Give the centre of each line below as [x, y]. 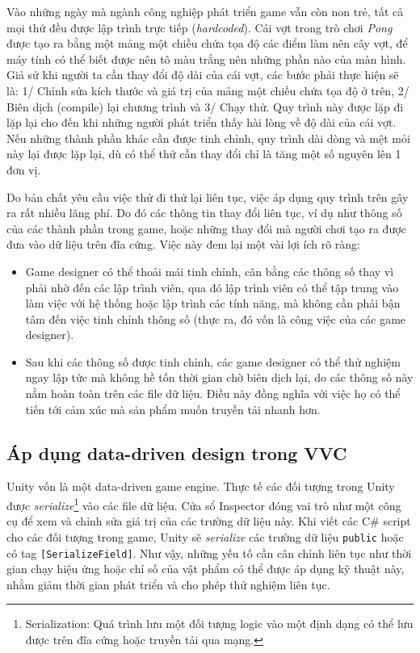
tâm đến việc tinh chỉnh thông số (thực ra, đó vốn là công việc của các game [216, 318]
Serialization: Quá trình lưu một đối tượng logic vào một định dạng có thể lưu [219, 624]
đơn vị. [24, 169]
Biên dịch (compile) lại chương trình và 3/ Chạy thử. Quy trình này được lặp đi [205, 106]
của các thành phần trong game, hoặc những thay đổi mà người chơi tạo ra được [206, 228]
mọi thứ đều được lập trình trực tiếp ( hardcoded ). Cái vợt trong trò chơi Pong [199, 27]
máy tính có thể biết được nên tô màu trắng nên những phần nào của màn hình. [206, 59]
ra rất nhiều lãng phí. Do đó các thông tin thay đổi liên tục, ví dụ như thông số [204, 213]
